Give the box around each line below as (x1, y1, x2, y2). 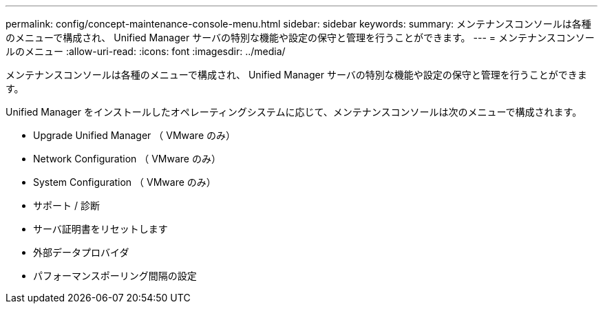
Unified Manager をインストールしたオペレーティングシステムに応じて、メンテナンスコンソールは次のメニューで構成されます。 (6, 106, 582, 118)
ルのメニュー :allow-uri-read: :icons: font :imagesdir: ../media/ (6, 45, 286, 57)
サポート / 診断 (33, 200, 100, 211)
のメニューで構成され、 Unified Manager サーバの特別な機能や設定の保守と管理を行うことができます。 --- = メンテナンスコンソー (6, 32, 595, 43)
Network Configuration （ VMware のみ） (33, 153, 221, 164)
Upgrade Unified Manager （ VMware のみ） (33, 129, 235, 141)
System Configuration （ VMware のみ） (33, 176, 216, 188)
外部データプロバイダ (33, 246, 129, 258)
